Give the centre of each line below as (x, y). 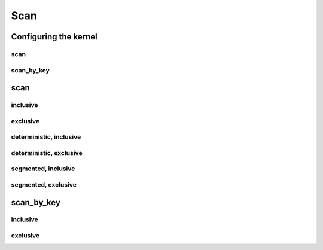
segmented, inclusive (43, 169)
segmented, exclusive (44, 184)
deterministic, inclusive (46, 137)
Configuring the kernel (54, 37)
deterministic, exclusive (47, 153)
